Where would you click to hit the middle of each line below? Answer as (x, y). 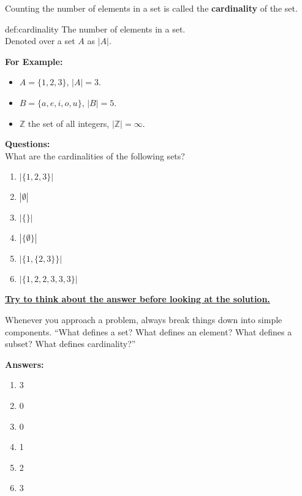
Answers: (25, 364)
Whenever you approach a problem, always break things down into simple (144, 319)
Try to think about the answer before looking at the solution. (138, 299)
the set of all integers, (69, 123)
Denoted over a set (40, 41)
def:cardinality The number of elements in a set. (95, 29)
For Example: (34, 61)
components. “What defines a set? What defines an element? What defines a (149, 331)
